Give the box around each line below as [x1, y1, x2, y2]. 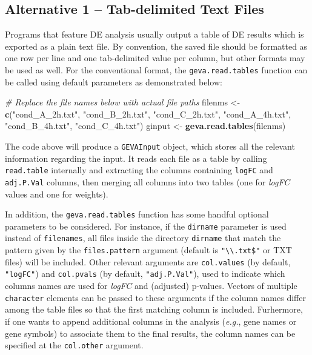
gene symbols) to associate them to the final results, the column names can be [5, 327, 296, 339]
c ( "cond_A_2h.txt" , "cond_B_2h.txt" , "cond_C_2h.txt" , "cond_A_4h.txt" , [5, 107, 291, 120]
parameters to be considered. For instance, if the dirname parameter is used [5, 219, 287, 232]
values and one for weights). [5, 187, 108, 200]
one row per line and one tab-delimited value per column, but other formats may [5, 51, 305, 64]
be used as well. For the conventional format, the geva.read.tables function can [5, 63, 308, 76]
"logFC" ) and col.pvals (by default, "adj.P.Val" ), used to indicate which [5, 267, 285, 280]
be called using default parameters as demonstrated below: [5, 75, 222, 88]
